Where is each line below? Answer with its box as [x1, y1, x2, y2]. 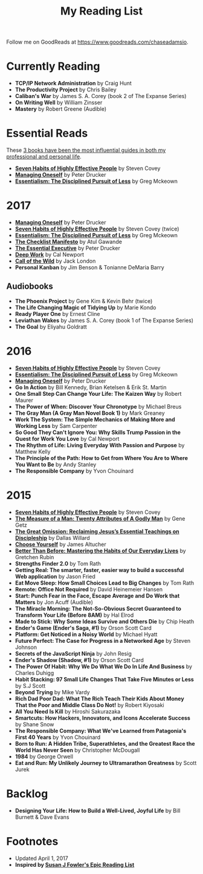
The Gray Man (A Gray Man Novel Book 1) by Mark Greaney [14, 409, 165, 416]
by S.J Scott [14, 682, 46, 689]
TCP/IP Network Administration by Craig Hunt [14, 80, 132, 87]
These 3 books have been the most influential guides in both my [6, 146, 166, 154]
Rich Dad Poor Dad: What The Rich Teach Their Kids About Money [14, 695, 184, 702]
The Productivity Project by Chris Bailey [14, 86, 117, 93]
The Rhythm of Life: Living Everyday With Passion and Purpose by [14, 441, 185, 448]
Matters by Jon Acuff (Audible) [14, 598, 94, 606]
